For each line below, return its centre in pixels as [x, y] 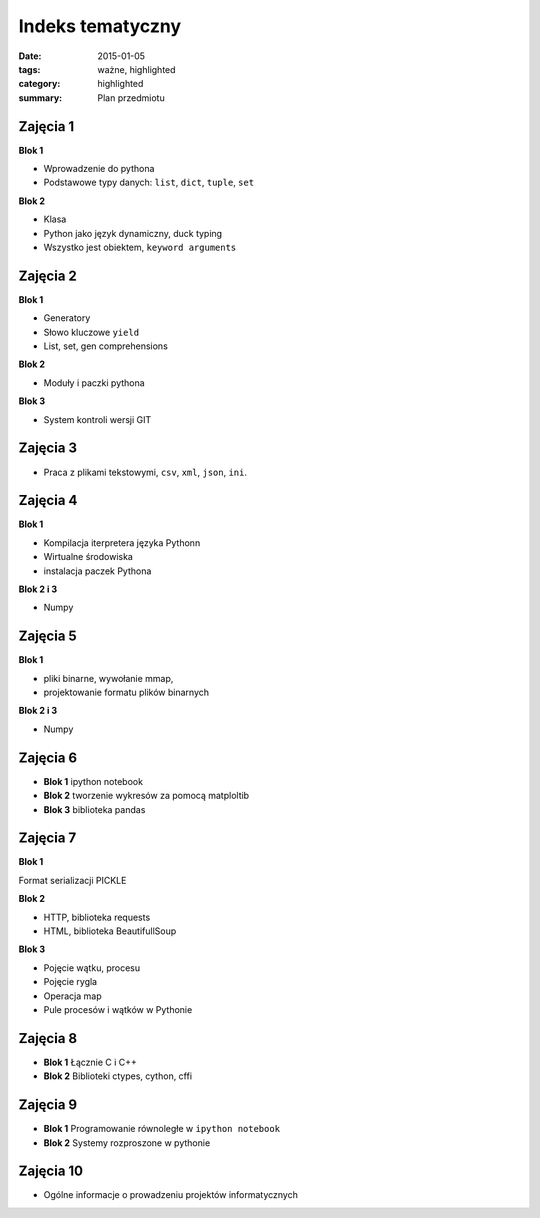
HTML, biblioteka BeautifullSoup [110, 931]
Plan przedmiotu [131, 97]
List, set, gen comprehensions [106, 346]
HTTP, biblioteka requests [97, 917]
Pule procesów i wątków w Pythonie [118, 1009]
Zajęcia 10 [51, 1171]
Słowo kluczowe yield [91, 332]
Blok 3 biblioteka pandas [94, 809]
